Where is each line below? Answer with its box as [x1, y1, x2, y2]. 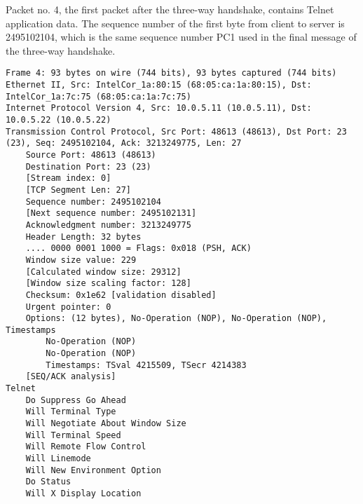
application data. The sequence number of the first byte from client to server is [6, 15, 345, 30]
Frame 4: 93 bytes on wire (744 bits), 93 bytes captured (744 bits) [6, 68, 337, 79]
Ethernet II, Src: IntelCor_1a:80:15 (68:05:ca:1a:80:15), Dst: [6, 80, 312, 90]
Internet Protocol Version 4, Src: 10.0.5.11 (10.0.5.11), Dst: [6, 103, 312, 114]
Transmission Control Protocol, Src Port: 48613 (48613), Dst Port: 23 [6, 126, 347, 137]
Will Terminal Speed [25, 430, 121, 440]
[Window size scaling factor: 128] [25, 278, 191, 289]
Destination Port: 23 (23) [25, 161, 151, 172]
